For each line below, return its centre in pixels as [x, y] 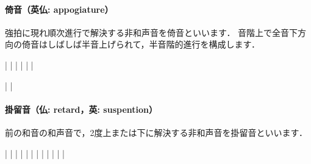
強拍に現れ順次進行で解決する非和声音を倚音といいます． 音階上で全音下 [152, 32]
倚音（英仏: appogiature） [59, 9]
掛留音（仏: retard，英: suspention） [81, 109]
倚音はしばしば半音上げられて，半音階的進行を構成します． [141, 44]
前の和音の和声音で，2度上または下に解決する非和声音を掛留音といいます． [156, 132]
